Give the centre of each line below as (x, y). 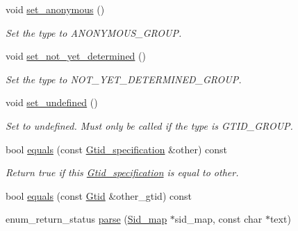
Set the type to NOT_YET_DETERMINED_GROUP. (124, 79)
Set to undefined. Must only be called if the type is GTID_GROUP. (149, 125)
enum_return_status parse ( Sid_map (86, 219)
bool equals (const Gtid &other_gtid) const (99, 195)
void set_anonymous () (55, 9)
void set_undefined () (52, 102)
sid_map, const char (218, 219)
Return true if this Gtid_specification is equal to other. (122, 172)
